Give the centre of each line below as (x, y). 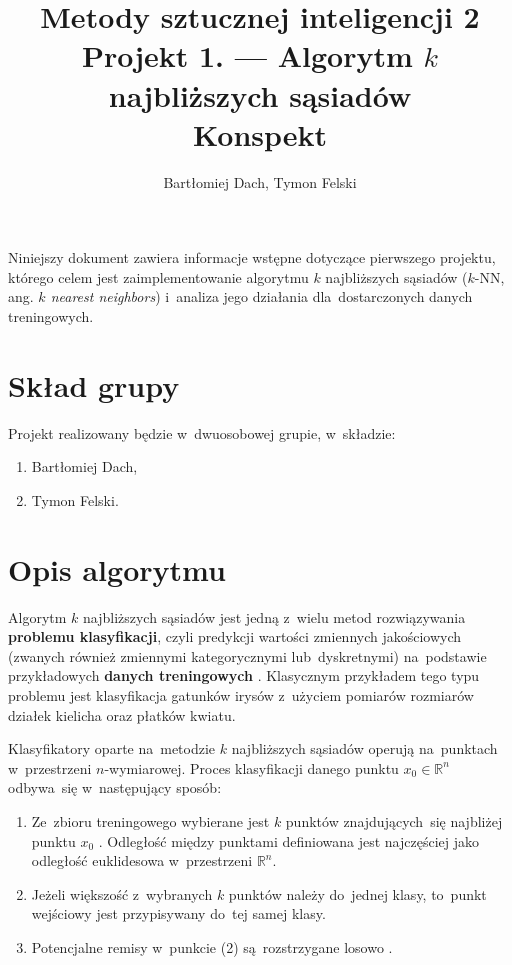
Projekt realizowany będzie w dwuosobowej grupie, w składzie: (202, 432)
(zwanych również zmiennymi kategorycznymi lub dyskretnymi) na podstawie (247, 655)
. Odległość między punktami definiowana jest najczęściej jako (289, 840)
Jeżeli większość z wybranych (122, 893)
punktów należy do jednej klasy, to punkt (357, 893)
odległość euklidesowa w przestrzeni (142, 860)
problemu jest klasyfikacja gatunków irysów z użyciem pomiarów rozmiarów (241, 695)
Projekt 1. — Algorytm (247, 55)
